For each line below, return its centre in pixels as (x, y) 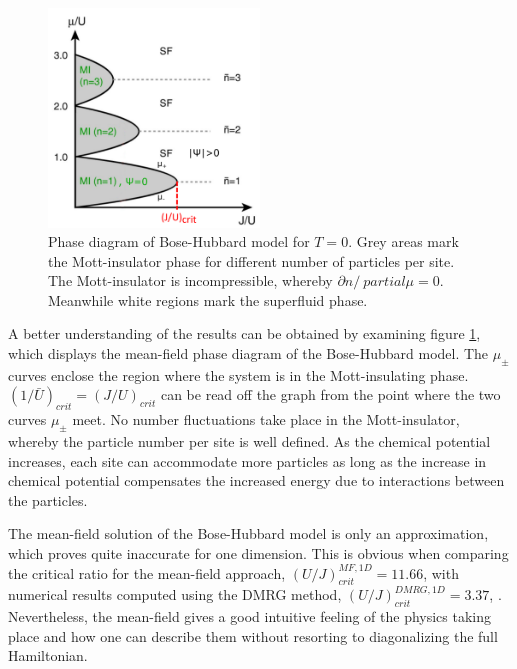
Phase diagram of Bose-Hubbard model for (179, 241)
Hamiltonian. (48, 655)
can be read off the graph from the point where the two (330, 394)
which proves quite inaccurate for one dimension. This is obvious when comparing (258, 553)
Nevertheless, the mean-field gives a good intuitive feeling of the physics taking (250, 616)
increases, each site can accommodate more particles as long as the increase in (247, 460)
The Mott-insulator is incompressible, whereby (190, 280)
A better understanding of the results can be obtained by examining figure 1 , (244, 333)
